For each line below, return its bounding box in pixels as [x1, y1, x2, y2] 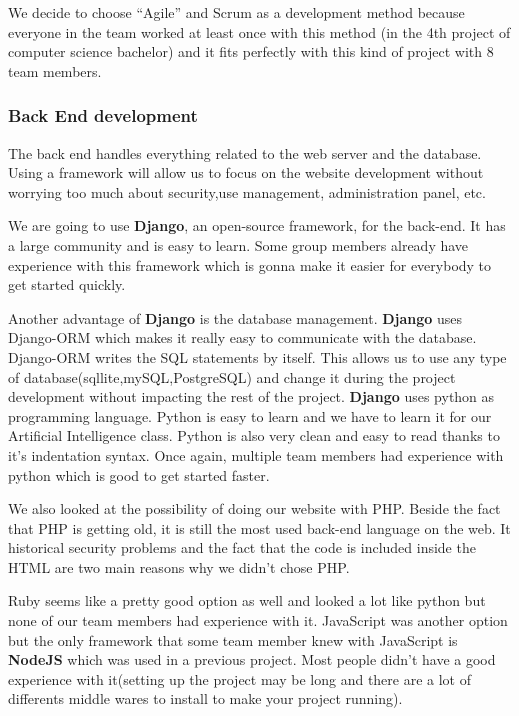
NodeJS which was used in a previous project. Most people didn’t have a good [8, 649, 496, 670]
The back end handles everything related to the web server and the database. [8, 142, 482, 163]
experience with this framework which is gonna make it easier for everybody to [8, 254, 492, 275]
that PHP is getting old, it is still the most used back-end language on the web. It [8, 517, 511, 538]
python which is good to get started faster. [8, 464, 270, 485]
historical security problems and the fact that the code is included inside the [8, 537, 476, 558]
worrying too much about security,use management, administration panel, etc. [8, 181, 486, 202]
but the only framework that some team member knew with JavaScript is [8, 629, 458, 650]
